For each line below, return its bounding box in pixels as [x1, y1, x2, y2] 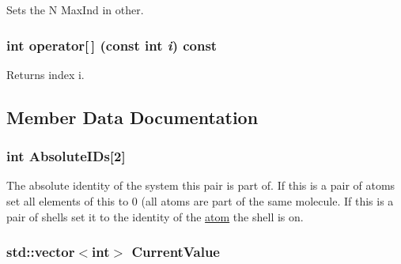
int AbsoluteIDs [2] [6, 146, 126, 166]
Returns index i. [6, 66, 85, 82]
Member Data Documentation [6, 104, 259, 129]
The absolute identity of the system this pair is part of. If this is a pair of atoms [6, 177, 395, 194]
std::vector [6, 242, 75, 262]
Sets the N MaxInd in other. [6, 2, 144, 17]
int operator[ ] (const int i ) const [6, 35, 218, 55]
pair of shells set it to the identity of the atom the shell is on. [6, 208, 304, 224]
